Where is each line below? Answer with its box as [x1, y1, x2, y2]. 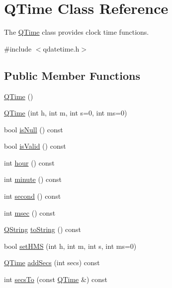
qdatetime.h [43, 43, 80, 54]
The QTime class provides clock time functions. [4, 27, 149, 37]
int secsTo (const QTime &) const [4, 274, 107, 285]
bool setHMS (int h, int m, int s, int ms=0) [4, 240, 137, 251]
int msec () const [4, 207, 56, 218]
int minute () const [4, 174, 62, 184]
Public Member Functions [4, 67, 140, 83]
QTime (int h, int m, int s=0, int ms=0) [4, 108, 127, 118]
